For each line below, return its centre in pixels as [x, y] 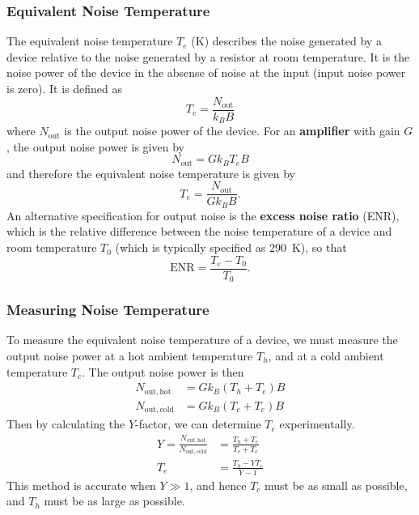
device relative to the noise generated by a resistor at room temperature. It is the [208, 56]
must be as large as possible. [114, 501]
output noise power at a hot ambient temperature [130, 355]
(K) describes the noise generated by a [286, 41]
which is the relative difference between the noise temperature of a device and [199, 231]
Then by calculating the [66, 424]
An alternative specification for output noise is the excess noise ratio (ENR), [203, 215]
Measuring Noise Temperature [108, 310]
